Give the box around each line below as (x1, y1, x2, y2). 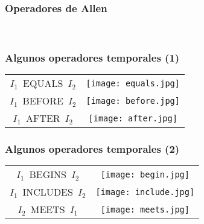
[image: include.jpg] (95, 187, 195, 197)
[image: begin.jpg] (100, 169, 190, 179)
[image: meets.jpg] (100, 204, 190, 214)
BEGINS (29, 167, 66, 182)
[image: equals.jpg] (86, 78, 180, 88)
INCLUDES (22, 185, 73, 199)
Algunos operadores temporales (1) (5, 50, 180, 65)
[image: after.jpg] (88, 113, 177, 123)
